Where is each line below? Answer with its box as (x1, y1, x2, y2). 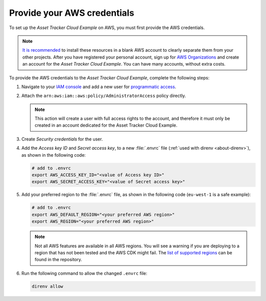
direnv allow (32, 283, 64, 289)
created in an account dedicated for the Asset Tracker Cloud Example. (34, 122, 177, 128)
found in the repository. (34, 257, 82, 263)
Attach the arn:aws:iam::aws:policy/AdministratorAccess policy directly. (21, 93, 186, 99)
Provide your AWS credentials (9, 7, 134, 18)
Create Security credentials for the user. (21, 136, 103, 142)
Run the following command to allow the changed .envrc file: (21, 270, 148, 276)
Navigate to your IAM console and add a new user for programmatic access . (21, 84, 176, 90)
